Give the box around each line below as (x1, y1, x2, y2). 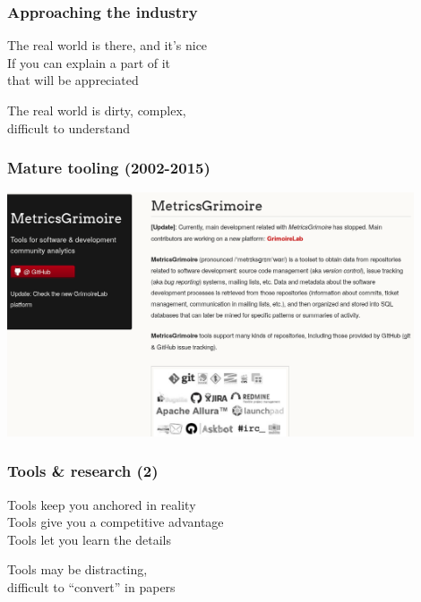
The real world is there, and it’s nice (7, 36, 208, 55)
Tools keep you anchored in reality (7, 495, 196, 513)
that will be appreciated (7, 71, 139, 89)
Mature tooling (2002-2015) (7, 157, 210, 179)
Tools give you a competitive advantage (7, 513, 224, 531)
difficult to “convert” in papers (7, 577, 176, 596)
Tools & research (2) (7, 460, 159, 482)
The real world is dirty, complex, (7, 101, 186, 119)
